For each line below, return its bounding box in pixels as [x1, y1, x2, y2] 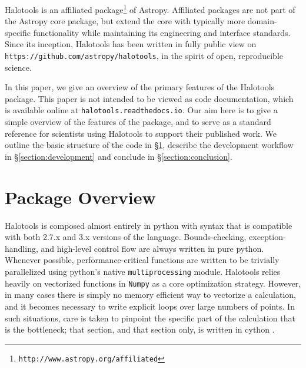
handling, [5, 242, 38, 254]
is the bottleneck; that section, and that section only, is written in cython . [5, 323, 275, 336]
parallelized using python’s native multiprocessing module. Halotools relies [5, 265, 281, 277]
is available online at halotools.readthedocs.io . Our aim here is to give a [5, 104, 278, 116]
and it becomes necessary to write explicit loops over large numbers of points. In [5, 300, 295, 312]
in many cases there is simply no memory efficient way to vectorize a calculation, [5, 288, 296, 301]
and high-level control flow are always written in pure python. [41, 242, 264, 254]
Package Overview [5, 185, 156, 209]
